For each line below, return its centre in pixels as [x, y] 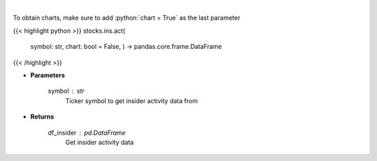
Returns [42, 117]
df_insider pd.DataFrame [87, 132]
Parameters [48, 75]
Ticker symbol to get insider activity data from [132, 100]
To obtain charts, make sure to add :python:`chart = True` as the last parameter [127, 18]
